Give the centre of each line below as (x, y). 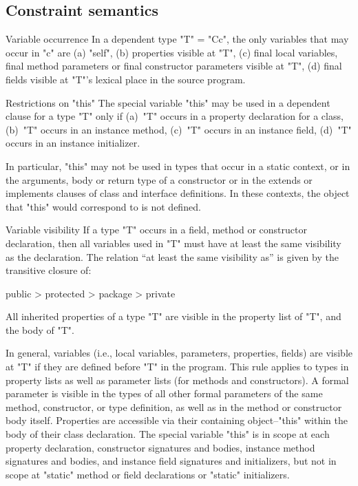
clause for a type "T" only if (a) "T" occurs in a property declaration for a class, (175, 116)
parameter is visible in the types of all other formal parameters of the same (164, 393)
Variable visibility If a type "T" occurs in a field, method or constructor (156, 230)
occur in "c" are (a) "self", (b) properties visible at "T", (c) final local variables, (172, 52)
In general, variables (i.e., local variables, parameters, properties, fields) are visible (179, 353)
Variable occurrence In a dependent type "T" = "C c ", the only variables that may (177, 39)
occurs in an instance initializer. (73, 143)
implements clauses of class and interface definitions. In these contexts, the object (178, 193)
